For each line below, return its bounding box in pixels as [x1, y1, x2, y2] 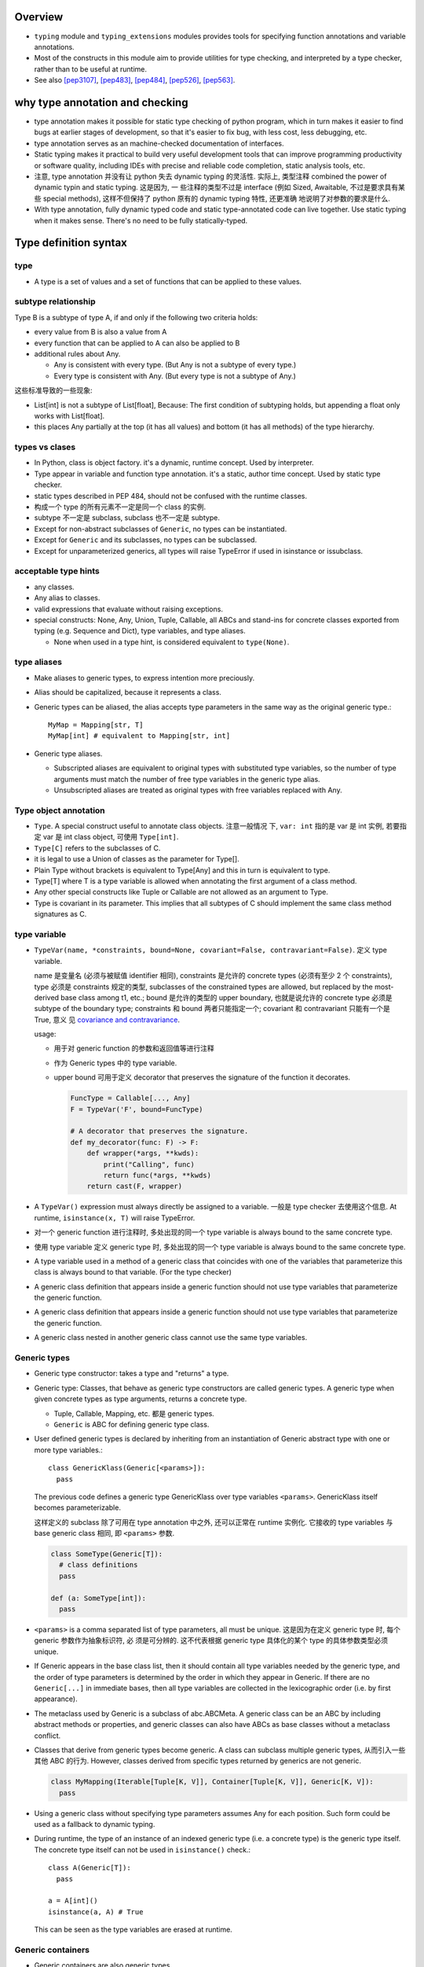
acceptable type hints [14, 566, 100, 577]
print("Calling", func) [103, 1160, 196, 1168]
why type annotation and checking [14, 95, 188, 109]
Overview [14, 10, 64, 24]
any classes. [34, 582, 75, 592]
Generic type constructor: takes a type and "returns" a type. [34, 1369, 229, 1378]
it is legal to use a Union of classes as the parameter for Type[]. [34, 854, 239, 864]
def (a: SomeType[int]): [50, 1593, 147, 1603]
